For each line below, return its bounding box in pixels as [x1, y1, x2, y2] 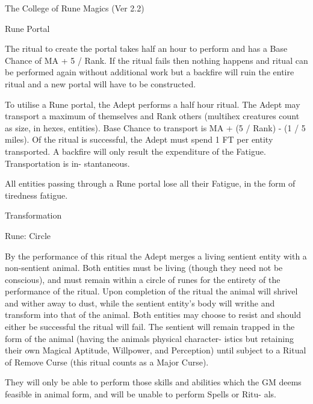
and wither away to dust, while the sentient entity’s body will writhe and [5, 296, 275, 309]
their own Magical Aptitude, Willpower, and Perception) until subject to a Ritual [5, 344, 306, 356]
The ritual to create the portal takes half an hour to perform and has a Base [5, 42, 288, 55]
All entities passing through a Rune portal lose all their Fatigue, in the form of [5, 177, 296, 190]
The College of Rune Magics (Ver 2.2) [5, 2, 144, 14]
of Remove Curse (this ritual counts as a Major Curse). [5, 355, 209, 368]
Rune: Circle [5, 229, 51, 241]
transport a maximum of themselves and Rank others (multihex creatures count [5, 110, 300, 122]
